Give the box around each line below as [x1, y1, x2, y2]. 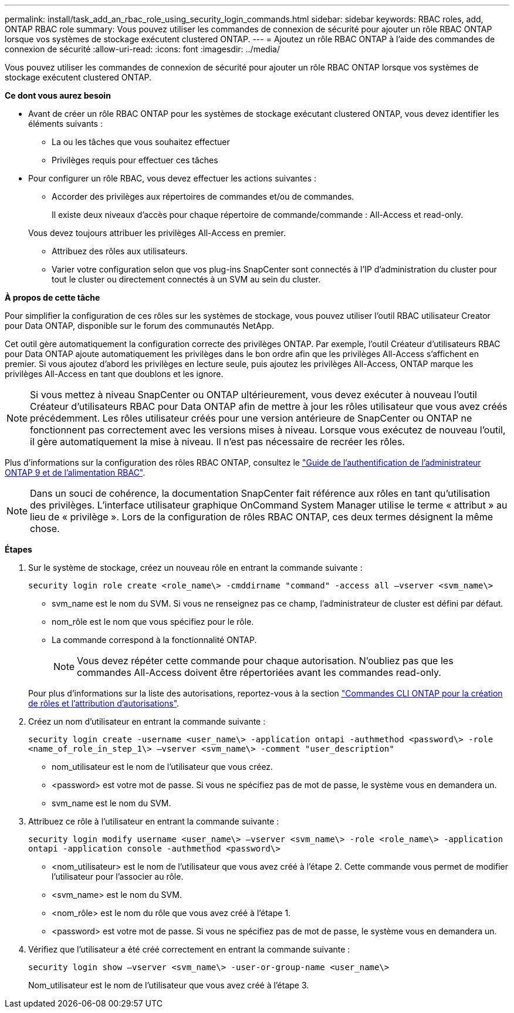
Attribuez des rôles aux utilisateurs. [52, 246, 188, 256]
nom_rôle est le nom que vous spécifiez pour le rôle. [52, 617, 254, 627]
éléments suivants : [28, 119, 103, 129]
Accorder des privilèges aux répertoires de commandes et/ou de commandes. [52, 191, 354, 201]
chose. [30, 523, 60, 534]
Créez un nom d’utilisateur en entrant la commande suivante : [28, 716, 266, 726]
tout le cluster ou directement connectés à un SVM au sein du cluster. [52, 274, 321, 284]
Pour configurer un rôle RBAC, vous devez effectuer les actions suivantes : [28, 173, 317, 183]
